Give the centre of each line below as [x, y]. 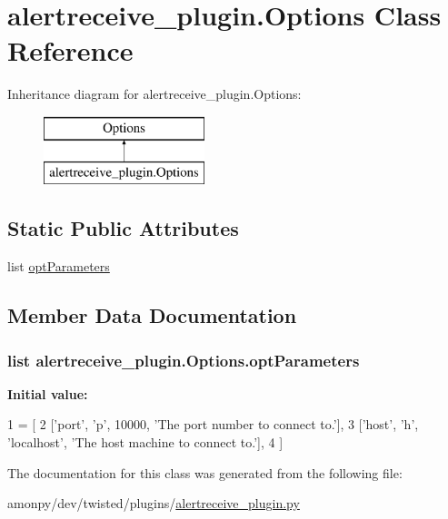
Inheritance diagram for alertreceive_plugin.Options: [154, 94]
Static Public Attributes [123, 228]
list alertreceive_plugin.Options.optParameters [184, 360]
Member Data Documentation [152, 315]
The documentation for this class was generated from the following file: [205, 472]
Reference [70, 50]
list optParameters [59, 266]
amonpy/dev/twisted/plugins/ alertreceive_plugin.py [154, 503]
